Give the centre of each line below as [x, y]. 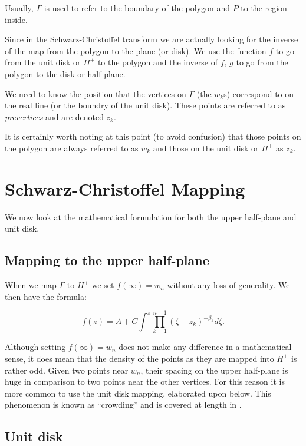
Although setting [35, 347]
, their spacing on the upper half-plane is [214, 370]
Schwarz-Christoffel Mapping [125, 188]
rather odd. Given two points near [67, 370]
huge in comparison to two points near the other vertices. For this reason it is [145, 381]
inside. [16, 19]
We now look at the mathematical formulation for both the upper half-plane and [151, 217]
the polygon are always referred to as [72, 148]
